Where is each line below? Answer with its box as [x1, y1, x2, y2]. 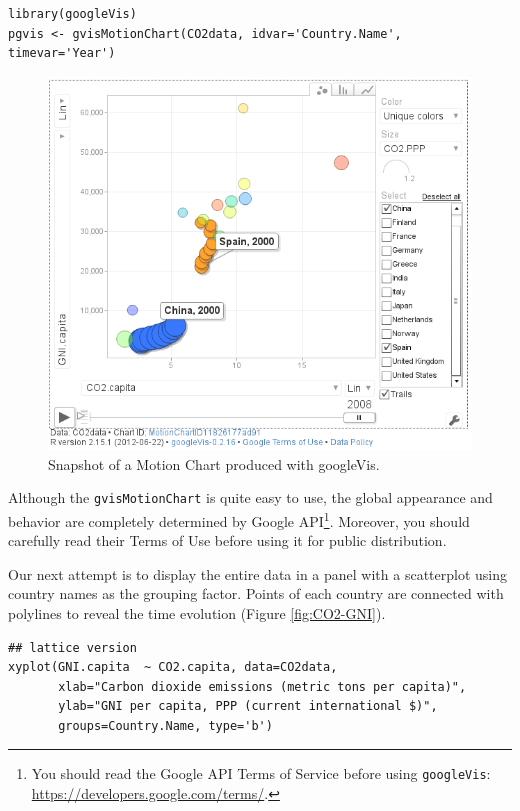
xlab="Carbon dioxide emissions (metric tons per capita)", [58, 679, 467, 694]
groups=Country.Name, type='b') [58, 718, 273, 733]
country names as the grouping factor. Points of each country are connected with [8, 583, 504, 604]
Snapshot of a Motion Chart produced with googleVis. [48, 453, 380, 474]
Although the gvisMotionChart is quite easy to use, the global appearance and [8, 487, 493, 508]
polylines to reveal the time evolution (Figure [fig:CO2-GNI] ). [8, 602, 386, 623]
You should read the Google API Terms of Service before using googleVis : [31, 763, 491, 784]
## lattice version [8, 640, 137, 655]
